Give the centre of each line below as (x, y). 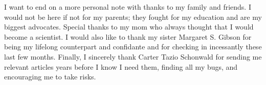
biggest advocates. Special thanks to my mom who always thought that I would (129, 27)
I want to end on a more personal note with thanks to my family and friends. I (128, 7)
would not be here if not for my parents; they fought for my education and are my (133, 17)
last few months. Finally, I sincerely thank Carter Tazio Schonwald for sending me (133, 56)
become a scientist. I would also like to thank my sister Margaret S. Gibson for (128, 36)
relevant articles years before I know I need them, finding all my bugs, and (121, 66)
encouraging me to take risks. (50, 77)
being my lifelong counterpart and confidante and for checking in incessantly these (133, 47)
